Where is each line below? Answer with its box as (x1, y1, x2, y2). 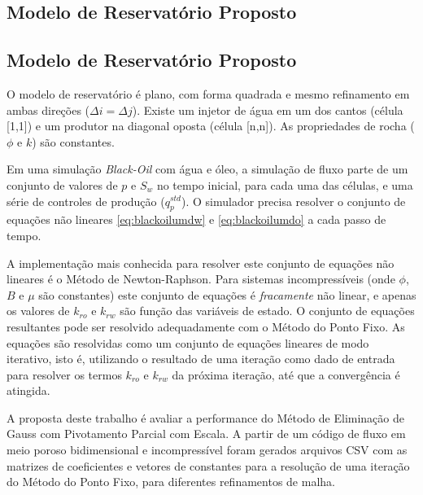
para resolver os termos (7, 366, 122, 383)
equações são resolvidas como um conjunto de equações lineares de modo (7, 334, 369, 351)
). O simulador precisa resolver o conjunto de (181, 192, 406, 209)
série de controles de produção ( (7, 192, 165, 209)
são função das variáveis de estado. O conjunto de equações (120, 302, 415, 319)
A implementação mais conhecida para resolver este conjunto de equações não (7, 254, 395, 271)
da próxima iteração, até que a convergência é (172, 366, 400, 383)
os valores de (7, 302, 70, 319)
